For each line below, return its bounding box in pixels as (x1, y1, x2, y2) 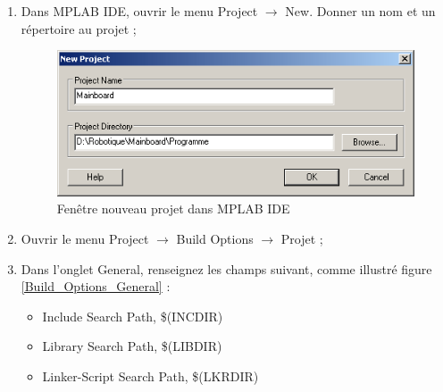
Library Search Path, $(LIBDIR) (42, 337, 222, 355)
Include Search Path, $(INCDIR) (42, 306, 223, 325)
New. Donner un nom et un (285, 2, 436, 20)
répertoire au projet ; (21, 19, 137, 38)
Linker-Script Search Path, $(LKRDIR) (42, 366, 259, 385)
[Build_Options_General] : (21, 277, 171, 296)
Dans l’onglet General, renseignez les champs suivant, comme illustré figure (21, 259, 432, 278)
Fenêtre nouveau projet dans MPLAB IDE (56, 199, 290, 218)
